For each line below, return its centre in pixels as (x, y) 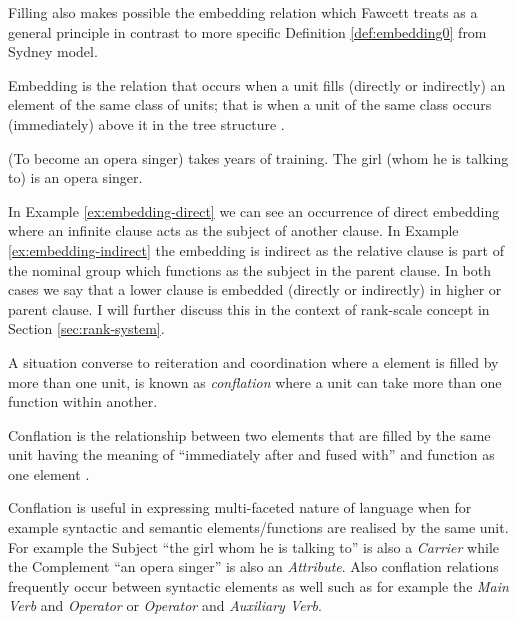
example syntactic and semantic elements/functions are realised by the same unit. (258, 527)
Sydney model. (53, 51)
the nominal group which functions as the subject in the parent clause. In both (250, 269)
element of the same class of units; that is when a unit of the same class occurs (250, 104)
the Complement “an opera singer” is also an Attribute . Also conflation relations (253, 566)
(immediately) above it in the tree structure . (146, 123)
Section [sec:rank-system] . (86, 328)
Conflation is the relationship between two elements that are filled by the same (249, 434)
